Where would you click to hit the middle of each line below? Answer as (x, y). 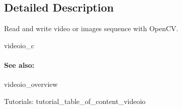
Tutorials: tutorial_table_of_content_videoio (75, 101)
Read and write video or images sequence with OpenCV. (91, 28)
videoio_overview (31, 84)
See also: (19, 65)
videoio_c (19, 45)
